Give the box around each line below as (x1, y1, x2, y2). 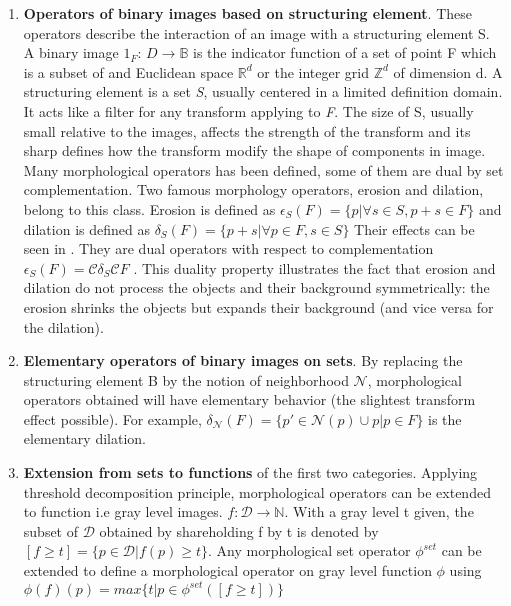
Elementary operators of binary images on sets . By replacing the (23, 350, 463, 371)
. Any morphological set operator (208, 540, 411, 561)
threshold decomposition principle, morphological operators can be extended (23, 481, 491, 502)
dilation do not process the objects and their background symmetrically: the (23, 277, 490, 298)
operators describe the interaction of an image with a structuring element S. (23, 22, 490, 43)
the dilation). (23, 316, 104, 337)
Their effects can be (354, 218, 475, 239)
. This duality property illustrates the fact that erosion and (133, 257, 496, 278)
